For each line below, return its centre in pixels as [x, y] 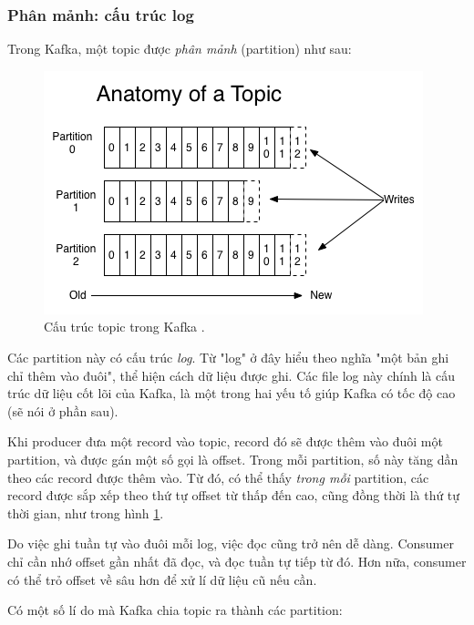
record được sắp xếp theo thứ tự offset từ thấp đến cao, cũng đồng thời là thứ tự [234, 495]
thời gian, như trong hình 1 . [86, 512]
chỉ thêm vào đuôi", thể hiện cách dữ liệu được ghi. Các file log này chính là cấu [231, 375]
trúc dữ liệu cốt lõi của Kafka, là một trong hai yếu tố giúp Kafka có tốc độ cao [232, 393]
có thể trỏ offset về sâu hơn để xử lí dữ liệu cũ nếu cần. [162, 579]
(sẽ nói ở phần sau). [63, 410]
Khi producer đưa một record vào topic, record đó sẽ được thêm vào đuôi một [225, 441]
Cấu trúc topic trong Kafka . [124, 327]
